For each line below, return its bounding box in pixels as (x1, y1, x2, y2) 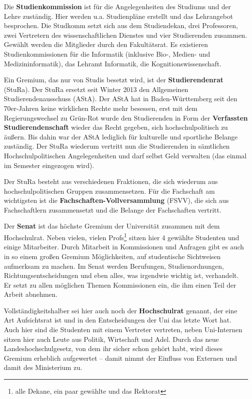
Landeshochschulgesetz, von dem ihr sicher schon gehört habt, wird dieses (4, 343, 223, 353)
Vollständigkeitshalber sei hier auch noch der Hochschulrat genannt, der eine (4, 305, 237, 315)
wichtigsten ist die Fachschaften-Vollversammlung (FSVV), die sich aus (4, 195, 229, 205)
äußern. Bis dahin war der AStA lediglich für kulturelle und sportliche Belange (4, 131, 238, 141)
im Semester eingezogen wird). (4, 160, 94, 170)
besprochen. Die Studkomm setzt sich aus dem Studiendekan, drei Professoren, (4, 20, 238, 31)
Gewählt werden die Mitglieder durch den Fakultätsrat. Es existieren (4, 39, 208, 49)
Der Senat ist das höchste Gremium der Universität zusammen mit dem (4, 221, 220, 231)
